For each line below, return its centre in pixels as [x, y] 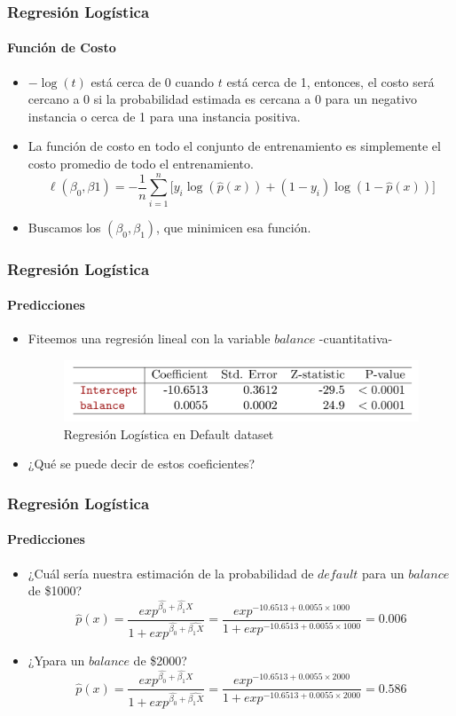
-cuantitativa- [356, 338]
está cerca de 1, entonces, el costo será [330, 81]
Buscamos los [64, 227]
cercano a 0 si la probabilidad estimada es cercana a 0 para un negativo [223, 99]
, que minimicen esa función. [234, 227]
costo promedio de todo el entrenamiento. [141, 164]
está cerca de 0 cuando [153, 81]
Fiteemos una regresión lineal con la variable [149, 338]
